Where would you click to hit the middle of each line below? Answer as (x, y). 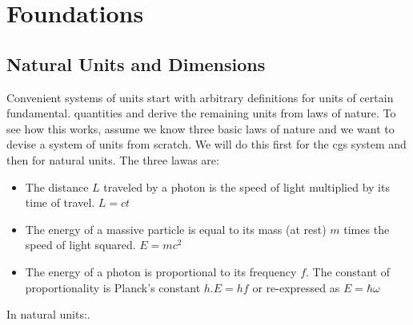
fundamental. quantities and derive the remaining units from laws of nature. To (201, 113)
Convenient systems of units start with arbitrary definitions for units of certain (200, 97)
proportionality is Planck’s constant (113, 287)
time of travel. (60, 202)
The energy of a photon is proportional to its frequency (161, 271)
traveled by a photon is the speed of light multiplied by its (247, 186)
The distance (57, 186)
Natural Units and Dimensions (136, 63)
